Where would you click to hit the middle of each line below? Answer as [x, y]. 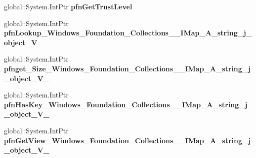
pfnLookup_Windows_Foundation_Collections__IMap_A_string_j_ [128, 33]
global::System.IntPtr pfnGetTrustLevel [68, 6]
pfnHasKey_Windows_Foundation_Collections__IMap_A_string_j [126, 104]
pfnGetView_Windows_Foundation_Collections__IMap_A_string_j [128, 140]
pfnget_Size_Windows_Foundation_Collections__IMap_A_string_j [127, 68]
